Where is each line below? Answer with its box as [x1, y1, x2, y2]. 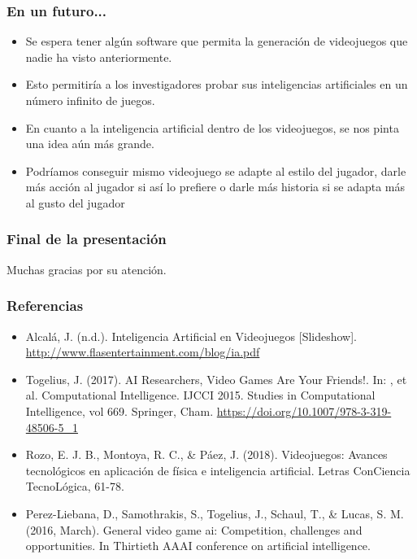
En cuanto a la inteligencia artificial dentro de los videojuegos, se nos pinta [25, 119, 399, 136]
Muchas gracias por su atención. [7, 260, 167, 277]
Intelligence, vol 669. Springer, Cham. [25, 402, 214, 419]
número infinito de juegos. [25, 92, 155, 108]
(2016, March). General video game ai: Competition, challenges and [25, 521, 363, 538]
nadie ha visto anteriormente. [25, 48, 172, 65]
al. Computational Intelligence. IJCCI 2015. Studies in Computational [25, 386, 376, 404]
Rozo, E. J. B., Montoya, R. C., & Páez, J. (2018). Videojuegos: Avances [25, 446, 388, 463]
